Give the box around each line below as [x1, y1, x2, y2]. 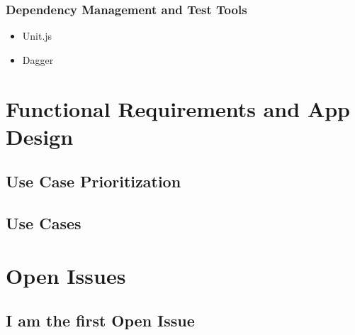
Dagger [22, 52, 54, 67]
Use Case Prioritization [6, 170, 181, 192]
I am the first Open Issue [6, 309, 195, 331]
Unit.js [22, 28, 52, 43]
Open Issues [6, 260, 126, 290]
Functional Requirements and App [6, 94, 350, 123]
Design [6, 121, 74, 150]
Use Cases [6, 212, 81, 234]
